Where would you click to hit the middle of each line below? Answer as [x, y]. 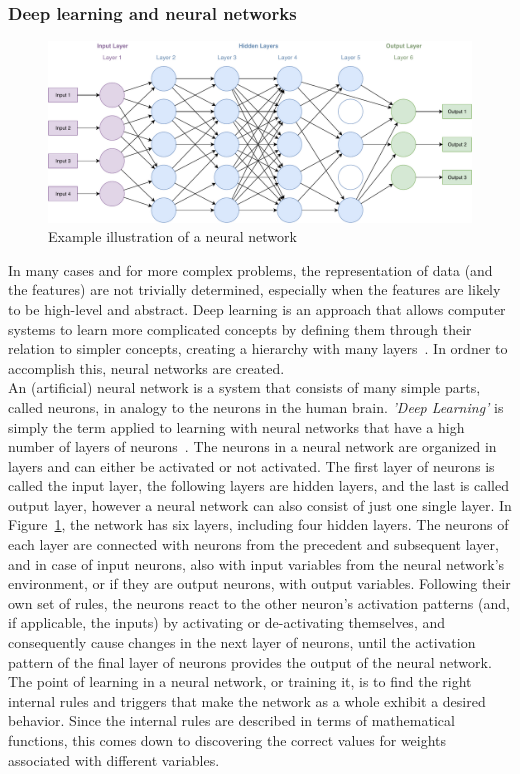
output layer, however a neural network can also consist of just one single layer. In [260, 504]
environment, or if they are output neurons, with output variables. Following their [259, 583]
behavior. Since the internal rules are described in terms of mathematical [231, 720]
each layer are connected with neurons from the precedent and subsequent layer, [253, 544]
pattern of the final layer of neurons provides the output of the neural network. [250, 661]
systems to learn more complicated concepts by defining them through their [240, 328]
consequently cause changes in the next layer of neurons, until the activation [242, 642]
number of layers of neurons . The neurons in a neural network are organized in [252, 446]
